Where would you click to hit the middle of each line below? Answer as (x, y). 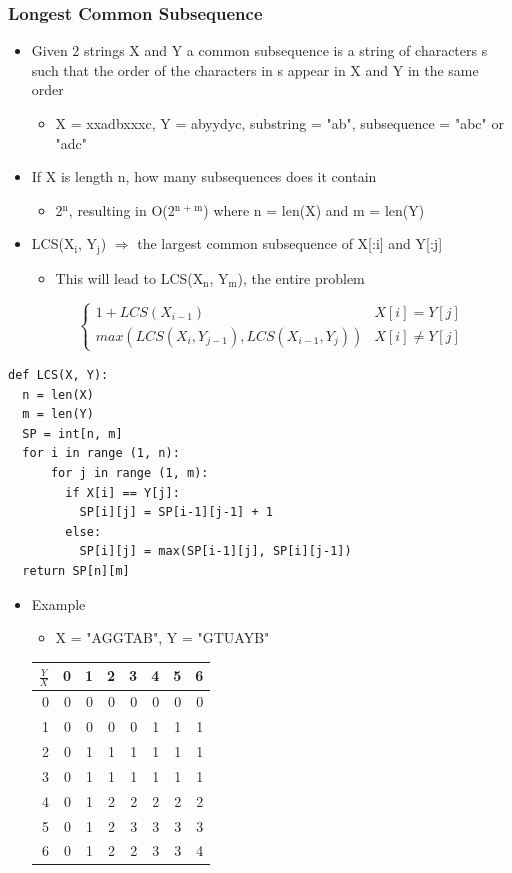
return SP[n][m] (76, 570)
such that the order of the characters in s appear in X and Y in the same (255, 69)
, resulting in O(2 (121, 209)
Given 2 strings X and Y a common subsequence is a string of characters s (259, 50)
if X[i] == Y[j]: (122, 492)
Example (58, 603)
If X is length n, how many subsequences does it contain (204, 176)
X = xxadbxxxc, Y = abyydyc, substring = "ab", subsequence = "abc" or (279, 123)
